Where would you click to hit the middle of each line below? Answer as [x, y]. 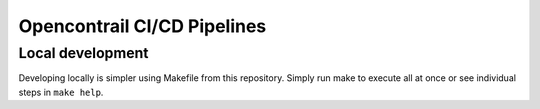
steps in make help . [61, 92]
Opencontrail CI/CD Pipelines [142, 26]
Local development [83, 53]
